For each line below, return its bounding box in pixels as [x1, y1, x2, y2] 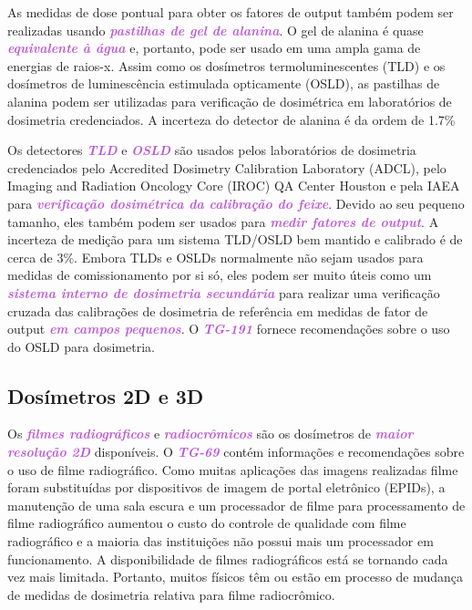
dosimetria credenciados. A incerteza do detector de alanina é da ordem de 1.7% [7, 109, 456, 129]
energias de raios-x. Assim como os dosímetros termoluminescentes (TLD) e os [7, 56, 446, 75]
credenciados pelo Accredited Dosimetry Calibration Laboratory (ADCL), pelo [7, 158, 446, 177]
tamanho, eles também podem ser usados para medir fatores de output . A [7, 212, 439, 231]
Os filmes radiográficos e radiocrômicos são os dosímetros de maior [7, 424, 414, 443]
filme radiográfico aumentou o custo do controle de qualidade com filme [7, 513, 406, 532]
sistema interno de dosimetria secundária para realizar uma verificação [7, 283, 440, 302]
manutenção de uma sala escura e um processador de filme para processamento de [7, 495, 466, 514]
